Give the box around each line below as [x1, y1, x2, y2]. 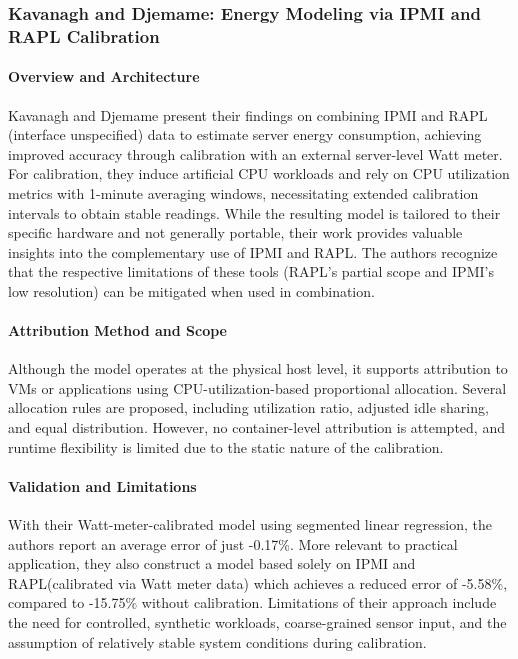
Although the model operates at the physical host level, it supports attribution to [8, 358, 508, 379]
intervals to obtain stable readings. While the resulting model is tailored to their [8, 202, 501, 223]
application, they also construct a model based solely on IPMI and [8, 553, 416, 574]
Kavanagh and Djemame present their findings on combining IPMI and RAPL [8, 104, 488, 125]
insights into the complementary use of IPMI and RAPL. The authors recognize [8, 241, 498, 262]
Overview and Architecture [8, 66, 200, 87]
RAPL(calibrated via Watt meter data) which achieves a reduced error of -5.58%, [8, 572, 508, 593]
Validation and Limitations [8, 475, 197, 496]
